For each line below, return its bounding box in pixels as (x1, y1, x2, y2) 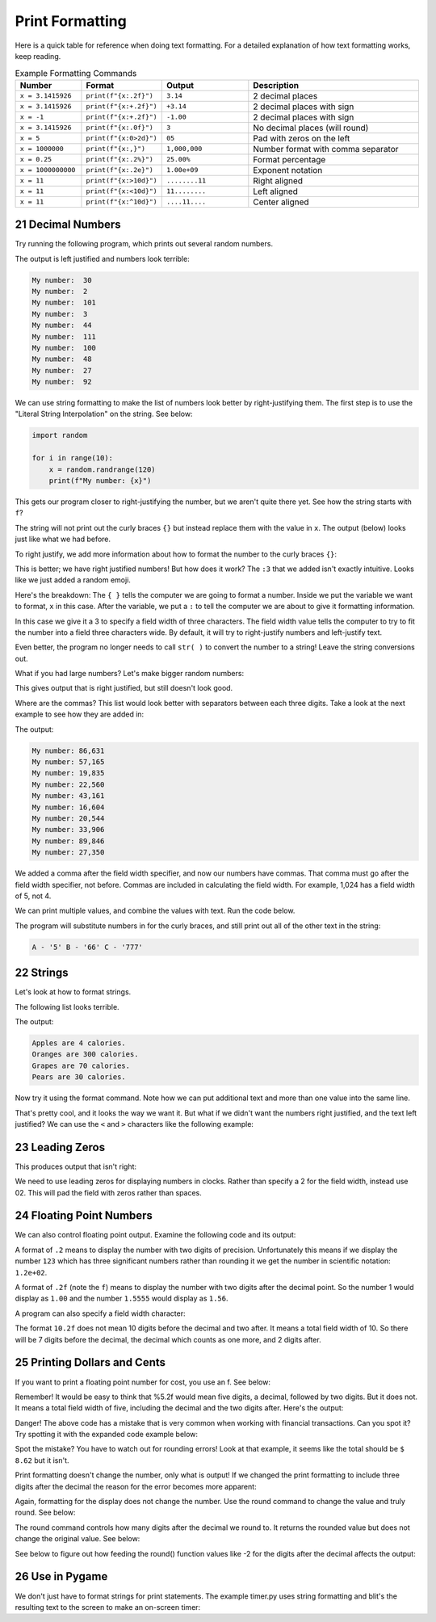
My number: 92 (31, 377, 92, 387)
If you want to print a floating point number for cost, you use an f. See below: (15, 1377, 270, 1387)
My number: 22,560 (31, 779, 105, 789)
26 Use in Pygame (15, 1569, 108, 1583)
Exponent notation (253, 164, 323, 175)
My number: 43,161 (31, 792, 105, 800)
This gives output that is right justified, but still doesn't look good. (15, 683, 233, 693)
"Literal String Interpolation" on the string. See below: (15, 409, 193, 419)
